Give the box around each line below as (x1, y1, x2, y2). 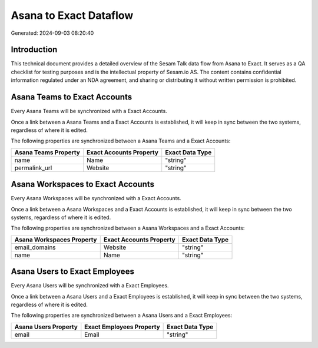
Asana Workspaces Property (14, 236, 97, 244)
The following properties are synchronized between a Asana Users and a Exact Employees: (11, 312, 233, 319)
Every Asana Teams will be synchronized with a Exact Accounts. (11, 108, 167, 115)
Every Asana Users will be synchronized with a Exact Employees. (11, 282, 169, 289)
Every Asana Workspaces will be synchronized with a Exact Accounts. (11, 195, 182, 202)
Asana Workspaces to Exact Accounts (11, 180, 154, 190)
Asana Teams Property (14, 148, 81, 156)
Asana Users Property (14, 323, 78, 331)
